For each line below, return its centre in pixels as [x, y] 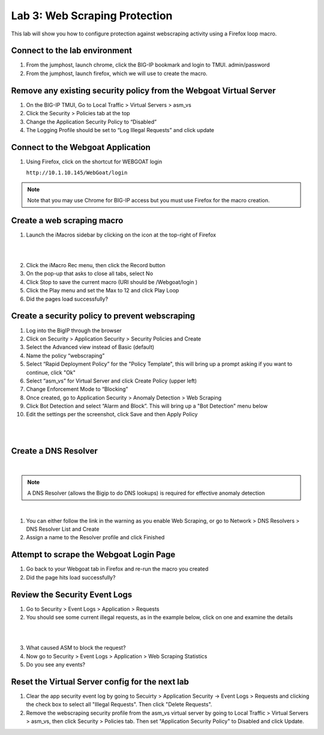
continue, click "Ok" [51, 372]
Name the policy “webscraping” [65, 355]
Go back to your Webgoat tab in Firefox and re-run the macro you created [117, 569]
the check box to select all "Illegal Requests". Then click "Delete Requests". [119, 704]
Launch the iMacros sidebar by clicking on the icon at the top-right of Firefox [121, 235]
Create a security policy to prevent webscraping [103, 316]
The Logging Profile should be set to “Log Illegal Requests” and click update [120, 130]
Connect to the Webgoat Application [81, 147]
